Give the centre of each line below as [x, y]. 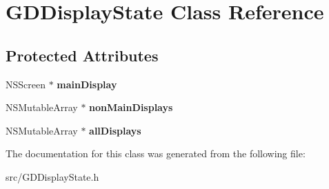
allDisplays [115, 130]
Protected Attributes [82, 55]
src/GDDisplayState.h [52, 176]
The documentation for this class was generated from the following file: [156, 153]
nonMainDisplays [131, 107]
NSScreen [26, 84]
